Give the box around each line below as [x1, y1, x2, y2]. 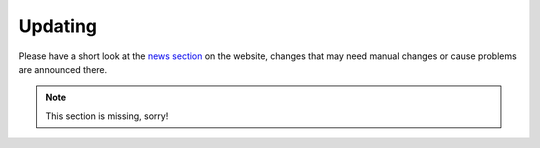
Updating [18, 15, 98, 37]
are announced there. [18, 63, 108, 75]
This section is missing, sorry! [45, 110, 169, 122]
